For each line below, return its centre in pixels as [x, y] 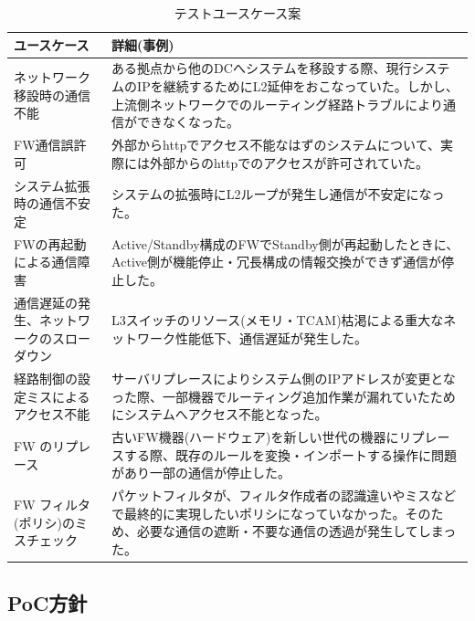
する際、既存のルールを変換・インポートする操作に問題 [291, 454]
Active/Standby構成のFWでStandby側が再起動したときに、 [285, 243]
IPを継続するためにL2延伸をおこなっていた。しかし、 [298, 86]
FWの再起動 [50, 243]
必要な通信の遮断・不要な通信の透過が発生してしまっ [297, 531]
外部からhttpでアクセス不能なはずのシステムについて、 [276, 145]
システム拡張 [52, 185]
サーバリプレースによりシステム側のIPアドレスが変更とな [284, 379]
